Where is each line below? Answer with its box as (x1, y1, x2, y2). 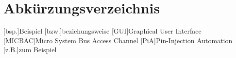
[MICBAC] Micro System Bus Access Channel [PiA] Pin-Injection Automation (3, 35, 233, 45)
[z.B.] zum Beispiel (3, 45, 57, 55)
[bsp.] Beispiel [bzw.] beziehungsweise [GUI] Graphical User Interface (3, 26, 202, 36)
